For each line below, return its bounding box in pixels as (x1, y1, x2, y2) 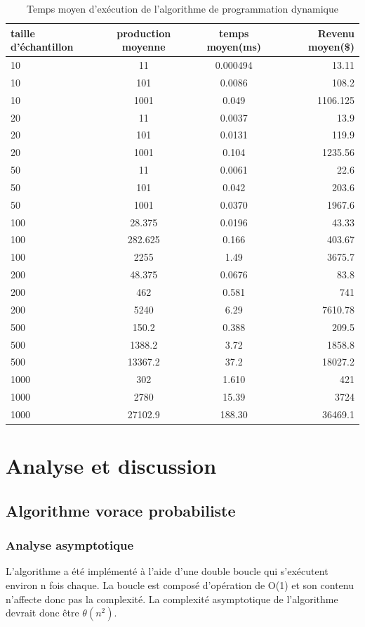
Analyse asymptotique (6, 536, 134, 554)
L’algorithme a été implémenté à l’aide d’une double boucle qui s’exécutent (6, 564, 328, 578)
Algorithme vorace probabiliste (6, 499, 236, 521)
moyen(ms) (206, 39, 262, 54)
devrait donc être (6, 605, 79, 620)
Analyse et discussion (6, 451, 217, 480)
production (117, 25, 171, 40)
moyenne (121, 39, 166, 54)
